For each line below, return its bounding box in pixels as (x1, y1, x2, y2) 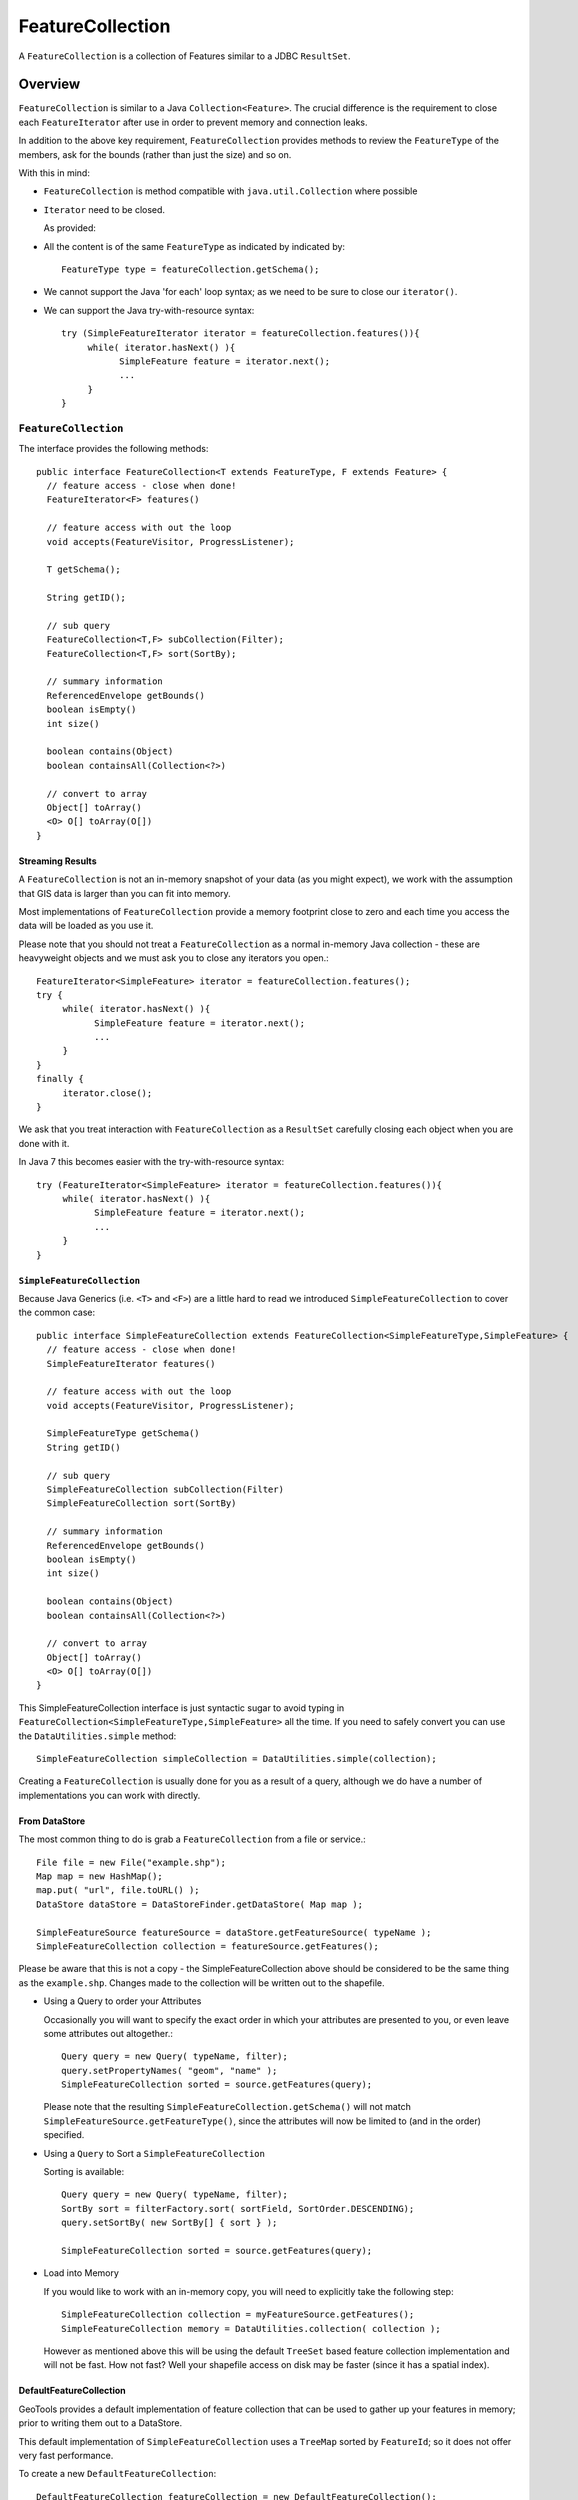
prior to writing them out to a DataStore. (18, 2417, 183, 2429)
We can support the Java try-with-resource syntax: (43, 304, 255, 316)
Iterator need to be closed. (43, 203, 165, 215)
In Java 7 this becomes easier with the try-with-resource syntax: (18, 1156, 285, 1168)
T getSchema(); (46, 564, 121, 575)
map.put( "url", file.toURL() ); (36, 1885, 200, 1896)
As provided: (43, 222, 97, 234)
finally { (36, 1073, 84, 1085)
